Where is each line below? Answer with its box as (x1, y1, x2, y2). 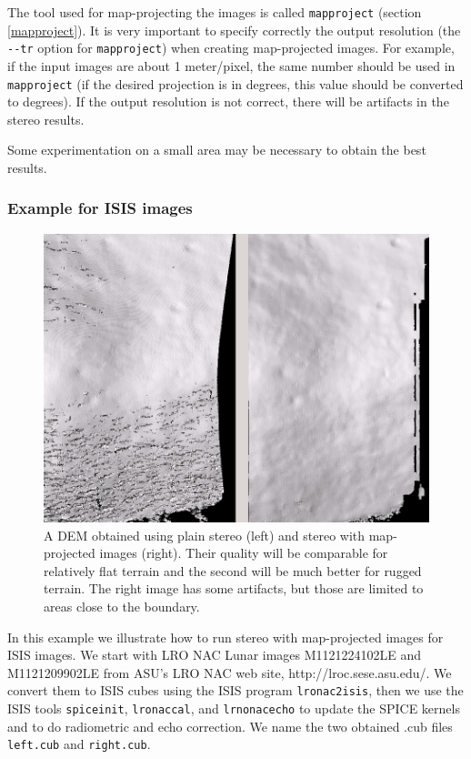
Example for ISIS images (7, 197, 193, 219)
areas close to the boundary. (44, 597, 200, 615)
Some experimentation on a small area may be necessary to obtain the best (7, 140, 426, 159)
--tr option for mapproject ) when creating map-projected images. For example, (7, 38, 455, 57)
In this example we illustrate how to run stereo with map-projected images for (7, 627, 444, 646)
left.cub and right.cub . (7, 734, 151, 754)
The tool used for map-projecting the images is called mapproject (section (7, 3, 422, 21)
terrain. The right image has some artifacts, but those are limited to (44, 579, 424, 598)
